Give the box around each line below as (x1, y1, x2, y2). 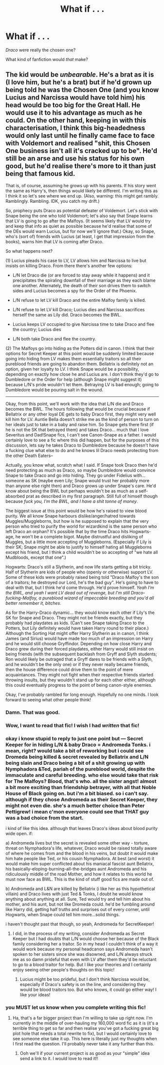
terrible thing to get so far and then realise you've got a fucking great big (12, 1026, 159, 1031)
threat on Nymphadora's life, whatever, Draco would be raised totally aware (5, 845, 157, 851)
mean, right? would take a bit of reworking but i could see (5, 747, 144, 754)
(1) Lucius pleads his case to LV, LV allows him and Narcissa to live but (5, 257, 146, 263)
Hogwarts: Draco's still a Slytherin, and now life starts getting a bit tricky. (5, 564, 152, 570)
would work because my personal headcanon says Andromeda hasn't (12, 946, 153, 952)
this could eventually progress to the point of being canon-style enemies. (5, 682, 153, 688)
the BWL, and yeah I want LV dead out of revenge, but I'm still (5, 590, 130, 595)
